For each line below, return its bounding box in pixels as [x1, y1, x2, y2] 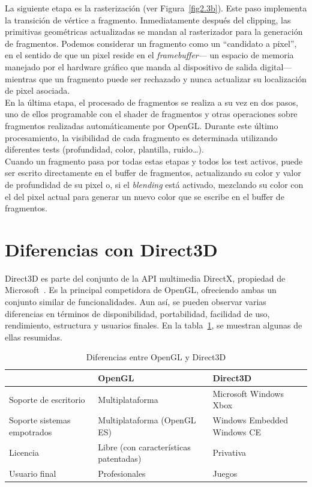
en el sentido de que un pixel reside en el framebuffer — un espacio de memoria [5, 49, 294, 61]
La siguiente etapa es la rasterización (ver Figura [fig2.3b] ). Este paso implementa [5, 2, 307, 14]
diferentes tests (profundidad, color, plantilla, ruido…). [5, 143, 204, 156]
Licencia [9, 446, 39, 459]
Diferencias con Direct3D [5, 237, 218, 261]
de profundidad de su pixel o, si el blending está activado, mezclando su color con [5, 178, 304, 190]
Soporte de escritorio [9, 393, 85, 405]
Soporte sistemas [9, 414, 71, 426]
